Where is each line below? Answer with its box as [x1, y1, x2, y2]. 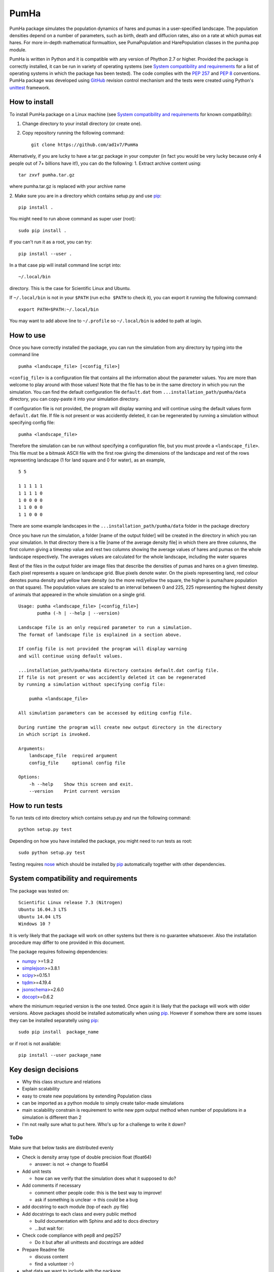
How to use [9, 331, 46, 339]
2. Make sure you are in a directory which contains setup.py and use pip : [9, 192, 162, 198]
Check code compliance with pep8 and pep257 [22, 1232, 121, 1238]
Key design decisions [9, 1065, 79, 1074]
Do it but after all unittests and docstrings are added [35, 1239, 144, 1246]
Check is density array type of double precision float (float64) [22, 1154, 152, 1160]
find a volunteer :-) [35, 1261, 74, 1267]
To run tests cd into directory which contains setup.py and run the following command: [9, 815, 191, 821]
